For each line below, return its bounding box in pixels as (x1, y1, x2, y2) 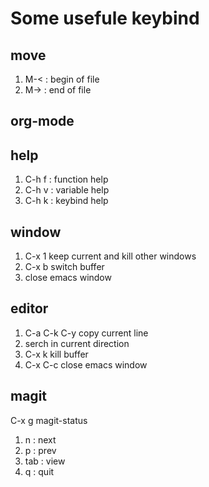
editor (10, 300, 49, 317)
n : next (24, 433, 57, 446)
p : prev (24, 444, 57, 456)
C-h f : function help (24, 173, 109, 186)
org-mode (10, 113, 75, 130)
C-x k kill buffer (24, 348, 89, 360)
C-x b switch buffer (24, 261, 105, 273)
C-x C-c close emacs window (24, 358, 148, 371)
